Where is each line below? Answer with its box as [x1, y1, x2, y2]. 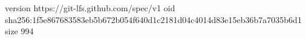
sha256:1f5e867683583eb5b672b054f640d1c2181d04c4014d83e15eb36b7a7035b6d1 [5, 13, 302, 25]
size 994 [5, 25, 34, 37]
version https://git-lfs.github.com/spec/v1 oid [5, 2, 175, 14]
